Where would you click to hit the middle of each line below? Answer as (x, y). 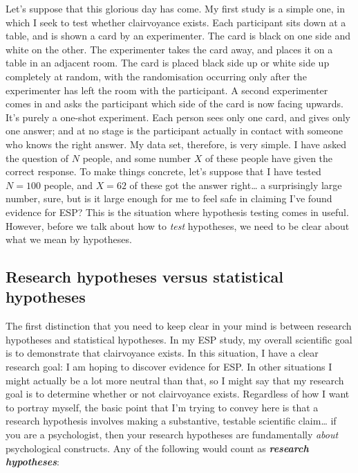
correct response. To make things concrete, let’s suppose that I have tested (163, 171)
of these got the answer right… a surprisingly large (236, 185)
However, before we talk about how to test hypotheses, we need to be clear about (178, 225)
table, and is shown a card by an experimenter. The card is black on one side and (178, 36)
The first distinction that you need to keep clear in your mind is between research (179, 326)
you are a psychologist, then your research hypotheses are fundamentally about (172, 435)
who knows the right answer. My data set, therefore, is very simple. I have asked (176, 144)
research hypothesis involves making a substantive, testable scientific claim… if (171, 421)
